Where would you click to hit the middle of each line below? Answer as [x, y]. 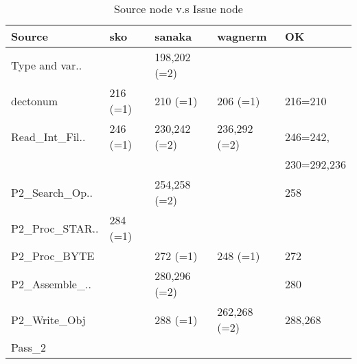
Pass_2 [29, 347]
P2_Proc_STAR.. [55, 228]
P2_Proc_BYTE [53, 256]
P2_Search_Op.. [52, 192]
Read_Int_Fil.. [48, 136]
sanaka [173, 36]
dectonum [35, 100]
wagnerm [242, 36]
